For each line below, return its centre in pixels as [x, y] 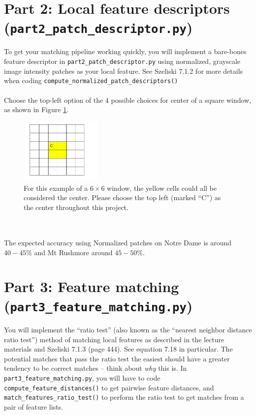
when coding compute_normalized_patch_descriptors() [91, 80]
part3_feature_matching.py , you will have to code [82, 378]
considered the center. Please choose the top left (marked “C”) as [122, 197]
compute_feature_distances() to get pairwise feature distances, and [109, 387]
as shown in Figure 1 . [36, 109]
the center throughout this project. [76, 207]
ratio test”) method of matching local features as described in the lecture [114, 339]
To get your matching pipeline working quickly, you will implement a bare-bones [125, 51]
